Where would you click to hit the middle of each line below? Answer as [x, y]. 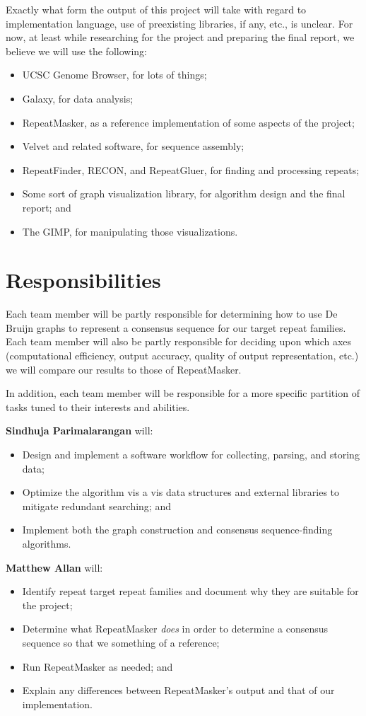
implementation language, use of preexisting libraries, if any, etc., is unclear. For [179, 23]
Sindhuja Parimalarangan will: [79, 431]
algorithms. [47, 543]
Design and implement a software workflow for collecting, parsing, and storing [191, 454]
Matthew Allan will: [54, 567]
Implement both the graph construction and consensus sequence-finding [177, 530]
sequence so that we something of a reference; [121, 642]
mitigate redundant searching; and [96, 506]
